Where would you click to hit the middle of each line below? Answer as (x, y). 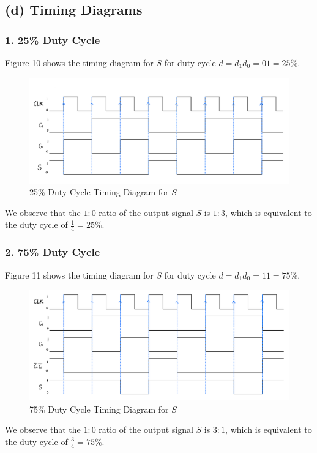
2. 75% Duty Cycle (53, 252)
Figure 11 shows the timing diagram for (79, 275)
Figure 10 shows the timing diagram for (79, 62)
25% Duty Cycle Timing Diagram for (99, 192)
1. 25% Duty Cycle (53, 39)
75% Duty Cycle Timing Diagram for (99, 409)
